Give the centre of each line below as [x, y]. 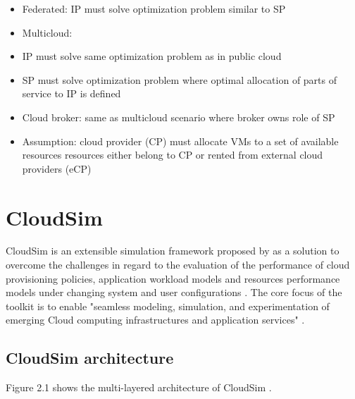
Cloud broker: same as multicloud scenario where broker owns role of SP [179, 117]
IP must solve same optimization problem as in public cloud [152, 56]
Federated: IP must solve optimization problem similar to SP [154, 8]
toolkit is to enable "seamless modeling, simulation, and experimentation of [168, 306]
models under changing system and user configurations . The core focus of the [174, 292]
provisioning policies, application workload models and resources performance [173, 278]
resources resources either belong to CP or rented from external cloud [173, 155]
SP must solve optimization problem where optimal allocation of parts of [180, 79]
